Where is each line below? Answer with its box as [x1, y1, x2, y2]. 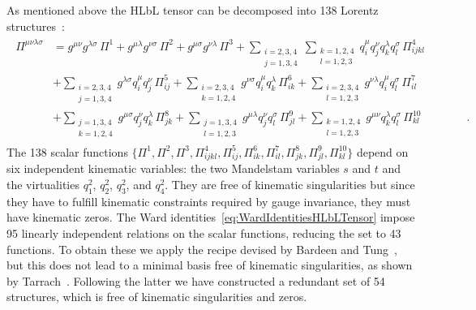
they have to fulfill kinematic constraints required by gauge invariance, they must [6, 192, 411, 209]
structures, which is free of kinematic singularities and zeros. [6, 288, 307, 305]
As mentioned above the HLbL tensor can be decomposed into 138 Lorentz [6, 2, 379, 18]
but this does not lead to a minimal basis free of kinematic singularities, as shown [6, 256, 413, 273]
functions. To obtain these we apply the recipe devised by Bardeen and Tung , [6, 240, 397, 257]
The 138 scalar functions [6, 143, 128, 160]
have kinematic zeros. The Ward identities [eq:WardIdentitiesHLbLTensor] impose [6, 209, 415, 226]
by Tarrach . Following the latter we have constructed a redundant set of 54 [6, 272, 385, 289]
